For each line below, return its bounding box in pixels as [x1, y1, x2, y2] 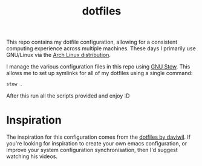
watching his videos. [6, 153, 58, 160]
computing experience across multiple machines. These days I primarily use [6, 45, 197, 52]
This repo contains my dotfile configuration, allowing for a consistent [6, 38, 178, 46]
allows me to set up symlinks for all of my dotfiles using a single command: [6, 70, 193, 77]
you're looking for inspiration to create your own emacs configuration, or [6, 140, 187, 147]
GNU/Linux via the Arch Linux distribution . [6, 51, 111, 59]
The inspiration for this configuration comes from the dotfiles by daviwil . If [6, 133, 191, 141]
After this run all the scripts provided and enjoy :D [6, 92, 130, 99]
